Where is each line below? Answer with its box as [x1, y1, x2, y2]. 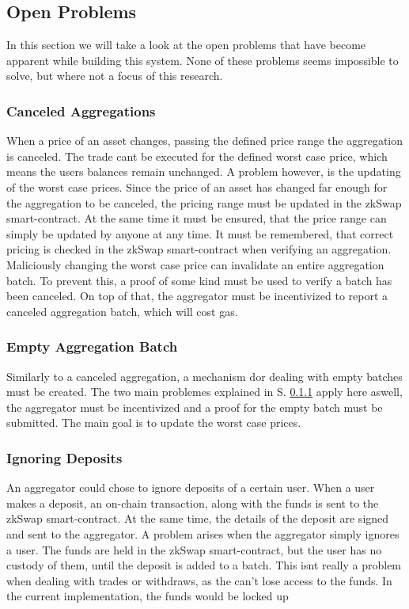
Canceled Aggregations [6, 101, 156, 120]
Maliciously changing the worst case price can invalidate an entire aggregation [6, 256, 384, 272]
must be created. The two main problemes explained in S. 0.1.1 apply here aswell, [6, 383, 403, 400]
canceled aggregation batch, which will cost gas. [6, 303, 238, 319]
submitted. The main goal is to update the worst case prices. [6, 414, 301, 431]
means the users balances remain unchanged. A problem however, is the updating [6, 163, 401, 180]
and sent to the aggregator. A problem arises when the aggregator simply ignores [6, 525, 400, 542]
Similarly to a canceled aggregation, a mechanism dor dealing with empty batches [6, 367, 403, 384]
